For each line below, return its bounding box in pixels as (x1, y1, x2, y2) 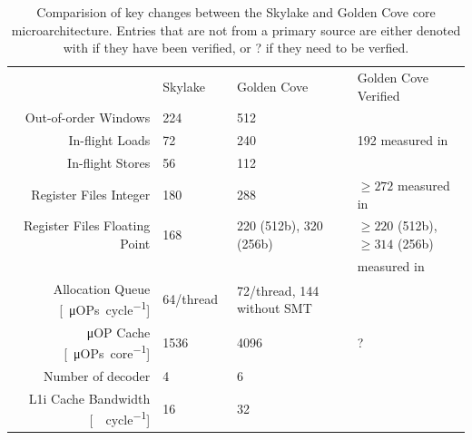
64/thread (162, 289, 218, 308)
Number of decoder (44, 366, 151, 385)
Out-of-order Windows (25, 108, 151, 127)
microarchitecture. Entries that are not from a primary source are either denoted (11, 20, 461, 39)
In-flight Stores (67, 153, 151, 172)
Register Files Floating (24, 216, 151, 235)
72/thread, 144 (236, 280, 320, 299)
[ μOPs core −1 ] (64, 341, 151, 363)
